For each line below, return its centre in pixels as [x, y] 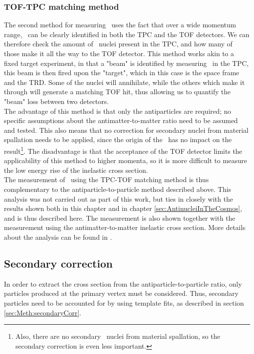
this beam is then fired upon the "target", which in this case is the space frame [122, 73]
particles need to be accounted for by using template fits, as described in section [124, 302]
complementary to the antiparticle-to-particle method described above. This [118, 189]
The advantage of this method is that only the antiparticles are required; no [118, 111]
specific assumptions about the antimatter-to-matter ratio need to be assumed [121, 120]
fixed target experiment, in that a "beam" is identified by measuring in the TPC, [126, 63]
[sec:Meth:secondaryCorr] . [43, 312]
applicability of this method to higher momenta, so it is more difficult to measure [126, 160]
